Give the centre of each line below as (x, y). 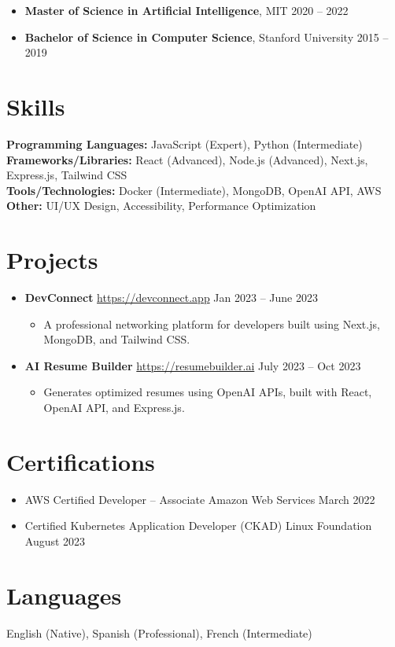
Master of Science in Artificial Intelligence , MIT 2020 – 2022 (186, 10)
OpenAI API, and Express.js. (114, 407)
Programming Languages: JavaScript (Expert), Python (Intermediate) (185, 143)
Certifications (81, 461)
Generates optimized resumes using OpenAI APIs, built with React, (208, 392)
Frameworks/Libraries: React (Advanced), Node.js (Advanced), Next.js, (187, 159)
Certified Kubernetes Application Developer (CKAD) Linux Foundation (198, 526)
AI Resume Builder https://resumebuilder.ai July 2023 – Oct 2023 (193, 365)
